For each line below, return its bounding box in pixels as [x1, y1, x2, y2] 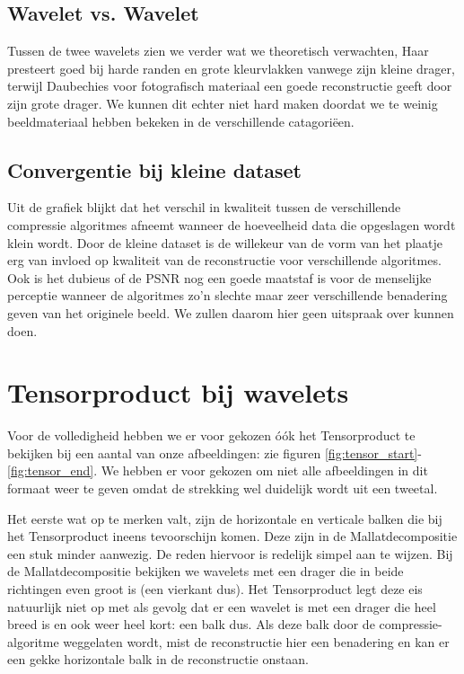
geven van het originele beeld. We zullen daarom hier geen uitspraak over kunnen [7, 303, 454, 322]
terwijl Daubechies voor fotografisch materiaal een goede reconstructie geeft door [7, 76, 452, 95]
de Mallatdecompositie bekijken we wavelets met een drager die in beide [7, 562, 404, 581]
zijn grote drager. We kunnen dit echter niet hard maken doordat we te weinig [7, 93, 438, 112]
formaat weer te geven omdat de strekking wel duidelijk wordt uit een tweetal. [7, 479, 438, 498]
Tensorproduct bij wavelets [7, 374, 349, 411]
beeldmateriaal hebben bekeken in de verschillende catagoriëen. [7, 111, 355, 130]
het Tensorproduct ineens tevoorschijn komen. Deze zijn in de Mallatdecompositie [7, 527, 458, 545]
